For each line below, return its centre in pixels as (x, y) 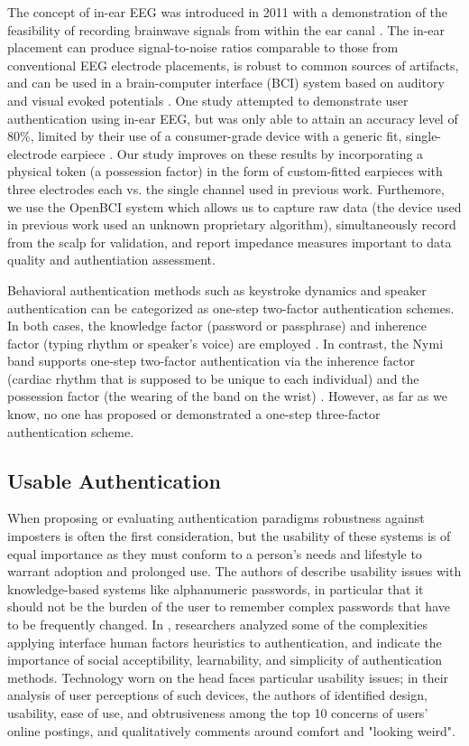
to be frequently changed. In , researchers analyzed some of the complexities (217, 625)
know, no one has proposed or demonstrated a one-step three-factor (194, 414)
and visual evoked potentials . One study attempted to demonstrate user (208, 100)
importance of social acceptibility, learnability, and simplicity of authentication (225, 660)
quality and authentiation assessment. (111, 260)
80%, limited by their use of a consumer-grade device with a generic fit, (205, 136)
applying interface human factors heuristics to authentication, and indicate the (225, 642)
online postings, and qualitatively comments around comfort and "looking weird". (231, 730)
